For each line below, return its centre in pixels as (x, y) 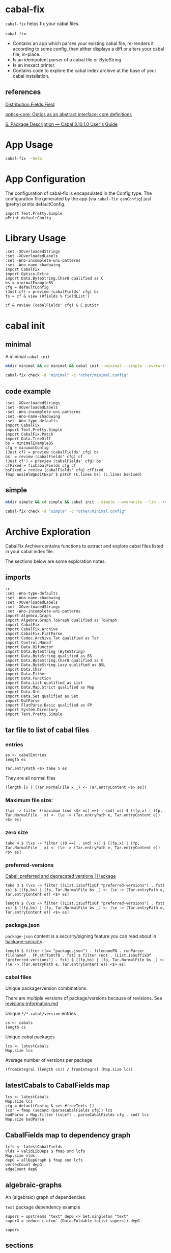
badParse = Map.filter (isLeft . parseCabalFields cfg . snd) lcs (77, 1115)
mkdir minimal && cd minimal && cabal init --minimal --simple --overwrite (87, 366)
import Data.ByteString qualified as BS (49, 656)
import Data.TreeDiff (28, 439)
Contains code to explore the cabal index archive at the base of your (84, 71)
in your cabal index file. (30, 551)
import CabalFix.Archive (32, 629)
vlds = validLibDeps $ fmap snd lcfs (45, 1151)
